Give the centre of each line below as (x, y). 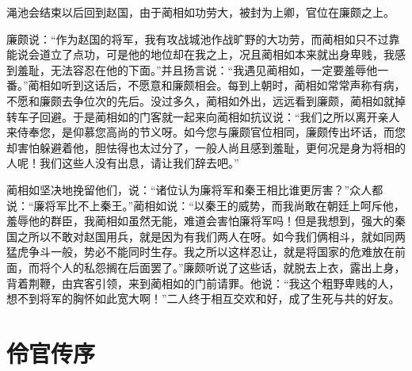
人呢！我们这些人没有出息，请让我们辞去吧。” (123, 163)
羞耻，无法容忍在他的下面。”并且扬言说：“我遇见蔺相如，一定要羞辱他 (197, 69)
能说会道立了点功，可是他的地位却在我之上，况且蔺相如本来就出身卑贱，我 (200, 54)
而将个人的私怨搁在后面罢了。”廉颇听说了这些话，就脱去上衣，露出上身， (217, 267)
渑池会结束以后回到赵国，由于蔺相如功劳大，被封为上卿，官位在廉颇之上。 (200, 12)
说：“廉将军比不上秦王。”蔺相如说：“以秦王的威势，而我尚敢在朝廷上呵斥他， (206, 205)
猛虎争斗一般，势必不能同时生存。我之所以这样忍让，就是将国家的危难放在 (200, 252)
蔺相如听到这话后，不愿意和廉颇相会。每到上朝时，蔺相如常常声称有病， (217, 85)
